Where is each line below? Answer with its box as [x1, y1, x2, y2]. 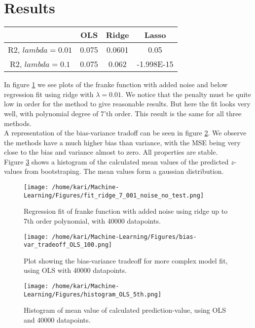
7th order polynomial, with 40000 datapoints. [24, 215, 161, 226]
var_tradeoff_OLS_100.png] [24, 241, 112, 249]
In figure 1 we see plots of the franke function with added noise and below [4, 79, 228, 90]
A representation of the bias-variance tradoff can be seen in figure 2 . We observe [4, 128, 247, 138]
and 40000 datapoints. [24, 314, 91, 325]
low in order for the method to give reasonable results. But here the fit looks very [4, 98, 251, 109]
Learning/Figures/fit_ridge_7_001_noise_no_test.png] [24, 192, 204, 199]
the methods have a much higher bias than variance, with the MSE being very [4, 137, 241, 147]
